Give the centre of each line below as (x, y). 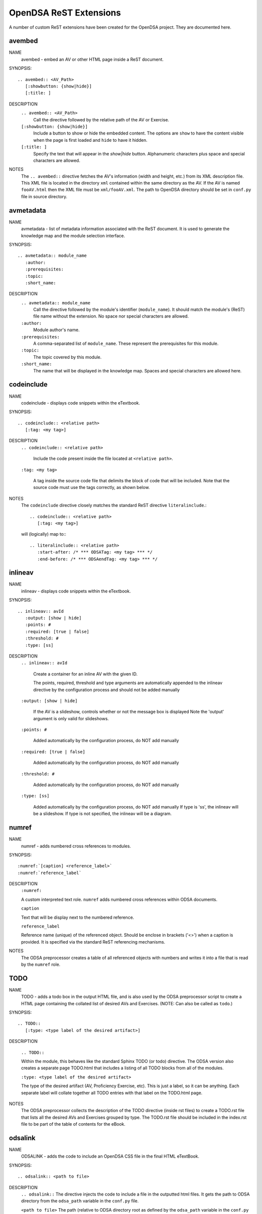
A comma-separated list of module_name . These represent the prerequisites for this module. (126, 344)
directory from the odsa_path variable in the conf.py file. (80, 1201)
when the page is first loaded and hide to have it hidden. (90, 140)
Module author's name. (57, 330)
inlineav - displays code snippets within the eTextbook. (76, 591)
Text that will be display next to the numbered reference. (78, 917)
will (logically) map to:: (44, 534)
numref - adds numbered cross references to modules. (76, 846)
